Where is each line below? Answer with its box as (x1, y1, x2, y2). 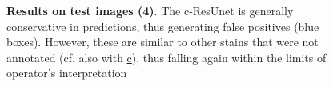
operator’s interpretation (6, 64, 127, 81)
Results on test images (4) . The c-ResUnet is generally (6, 2, 294, 18)
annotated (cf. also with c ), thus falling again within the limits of (6, 49, 327, 65)
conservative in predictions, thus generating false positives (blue (6, 18, 319, 34)
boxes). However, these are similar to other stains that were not (6, 33, 319, 50)
